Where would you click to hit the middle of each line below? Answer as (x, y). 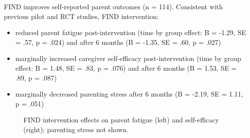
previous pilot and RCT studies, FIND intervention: (81, 16)
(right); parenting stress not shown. (76, 129)
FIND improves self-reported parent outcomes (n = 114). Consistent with (114, 6)
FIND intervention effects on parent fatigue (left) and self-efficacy (121, 120)
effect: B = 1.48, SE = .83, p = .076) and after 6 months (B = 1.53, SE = (126, 68)
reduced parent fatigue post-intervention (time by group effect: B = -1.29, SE (131, 32)
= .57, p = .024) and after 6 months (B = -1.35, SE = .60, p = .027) (118, 42)
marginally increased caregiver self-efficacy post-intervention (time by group (128, 58)
